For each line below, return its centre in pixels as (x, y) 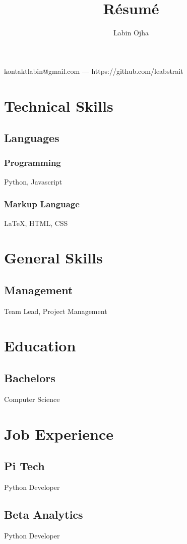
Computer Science (32, 399)
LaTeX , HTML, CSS (36, 223)
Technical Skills (59, 105)
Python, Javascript (33, 181)
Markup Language (42, 204)
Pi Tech (24, 466)
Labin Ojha (131, 33)
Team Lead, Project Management (56, 311)
